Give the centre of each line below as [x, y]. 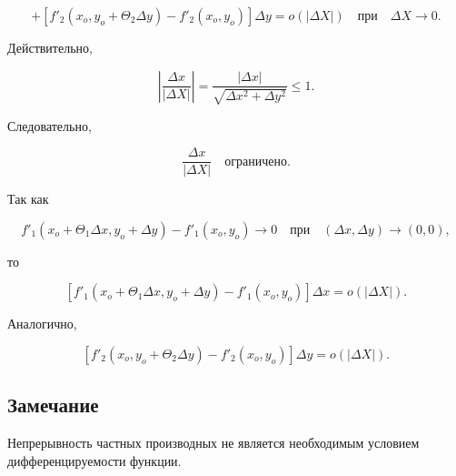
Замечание [53, 405]
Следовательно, [50, 125]
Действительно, [50, 47]
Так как [28, 199]
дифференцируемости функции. [94, 460]
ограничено [256, 162]
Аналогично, [42, 324]
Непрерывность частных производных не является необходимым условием [213, 443]
